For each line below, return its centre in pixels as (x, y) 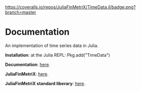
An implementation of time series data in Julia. (52, 45)
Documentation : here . (28, 64)
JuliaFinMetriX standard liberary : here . (45, 83)
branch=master (21, 12)
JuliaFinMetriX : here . (27, 74)
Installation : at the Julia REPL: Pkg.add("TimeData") (58, 55)
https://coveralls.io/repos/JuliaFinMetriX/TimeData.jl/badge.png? (70, 7)
